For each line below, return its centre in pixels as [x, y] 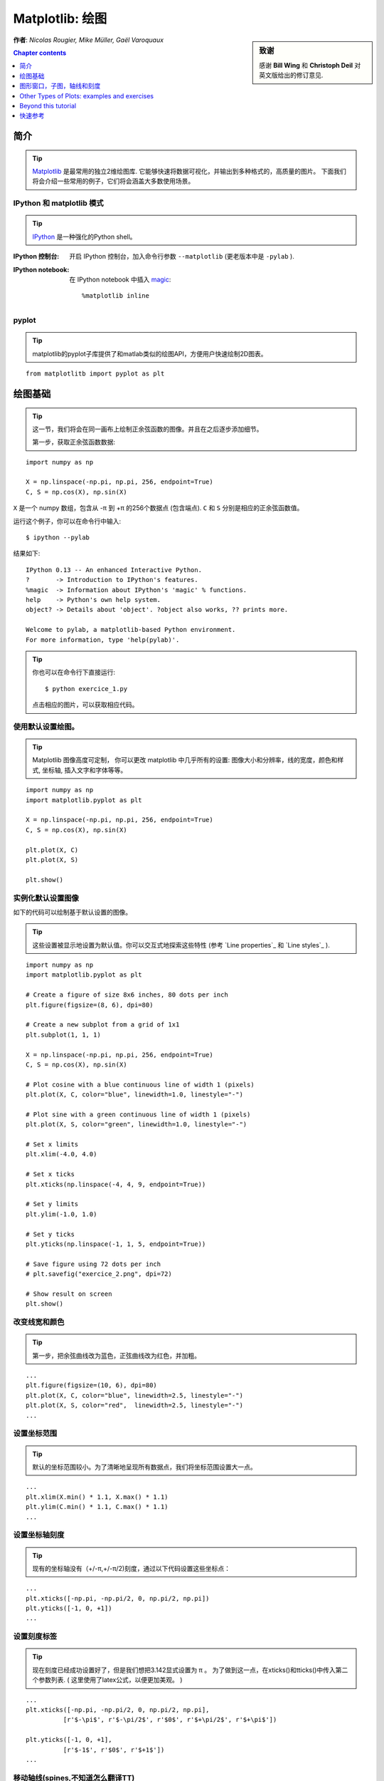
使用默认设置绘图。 [46, 727]
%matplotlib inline [116, 296]
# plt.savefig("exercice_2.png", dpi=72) [99, 1274]
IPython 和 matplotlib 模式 [58, 203]
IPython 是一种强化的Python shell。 [84, 237]
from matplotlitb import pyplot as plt [95, 374]
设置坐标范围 [35, 1433]
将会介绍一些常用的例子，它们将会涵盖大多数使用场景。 [113, 181]
